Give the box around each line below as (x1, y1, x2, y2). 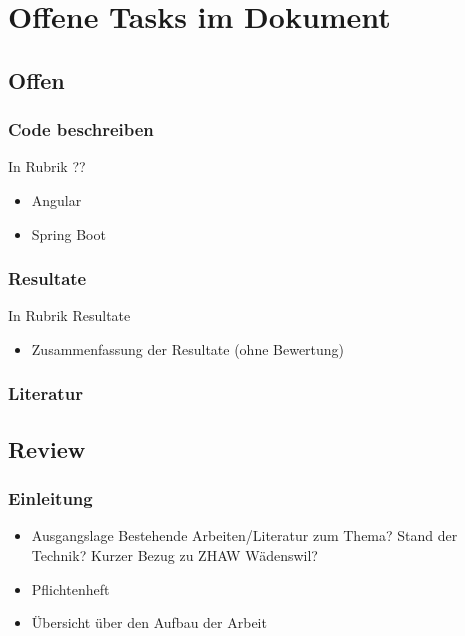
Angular (31, 189, 82, 210)
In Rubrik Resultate (8, 305, 131, 326)
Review (8, 433, 86, 464)
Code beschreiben (8, 117, 154, 142)
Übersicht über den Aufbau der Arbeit (31, 612, 267, 633)
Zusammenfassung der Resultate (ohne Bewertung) (31, 338, 345, 359)
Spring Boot (31, 223, 106, 244)
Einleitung (8, 486, 93, 511)
